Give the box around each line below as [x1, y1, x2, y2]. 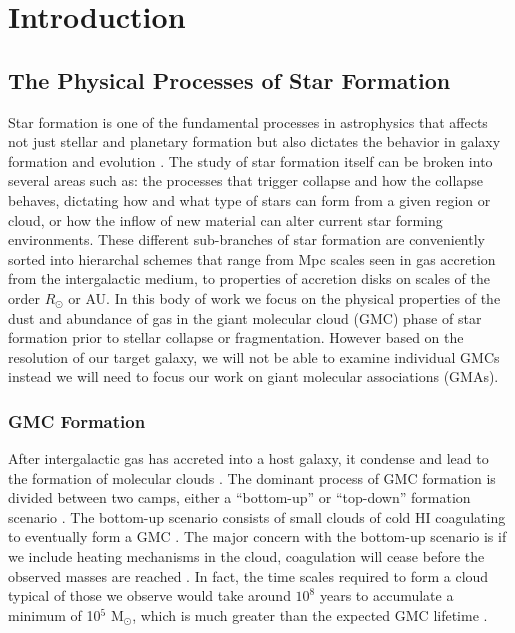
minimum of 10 [8, 604, 101, 625]
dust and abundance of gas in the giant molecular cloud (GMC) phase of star [8, 307, 482, 328]
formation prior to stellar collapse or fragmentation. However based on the [8, 327, 464, 348]
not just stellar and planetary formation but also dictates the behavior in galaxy [8, 131, 501, 152]
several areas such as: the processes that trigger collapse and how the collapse [8, 170, 483, 191]
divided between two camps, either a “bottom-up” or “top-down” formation [8, 487, 471, 508]
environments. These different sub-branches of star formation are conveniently [8, 229, 485, 250]
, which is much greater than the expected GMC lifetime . [132, 604, 488, 625]
